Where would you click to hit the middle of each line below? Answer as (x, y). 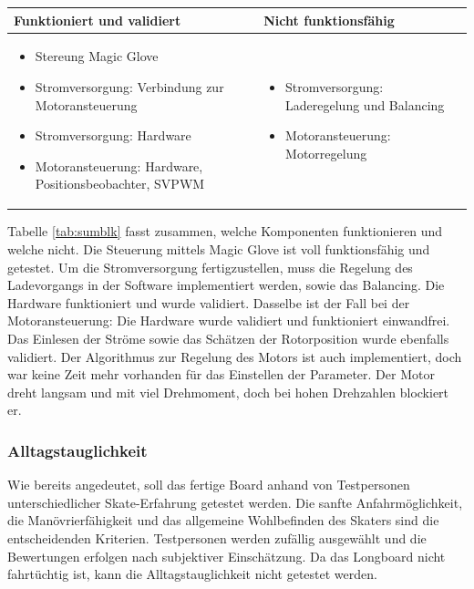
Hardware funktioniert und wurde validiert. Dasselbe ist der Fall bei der (209, 302)
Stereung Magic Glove (97, 56)
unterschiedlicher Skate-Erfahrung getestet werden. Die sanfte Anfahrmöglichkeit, (235, 502)
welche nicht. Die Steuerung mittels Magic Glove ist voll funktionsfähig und (219, 249)
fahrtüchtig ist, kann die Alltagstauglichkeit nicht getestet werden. (192, 574)
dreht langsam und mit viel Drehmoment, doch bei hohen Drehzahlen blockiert (228, 392)
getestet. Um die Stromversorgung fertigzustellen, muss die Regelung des (210, 267)
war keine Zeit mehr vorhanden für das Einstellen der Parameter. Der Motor (221, 374)
